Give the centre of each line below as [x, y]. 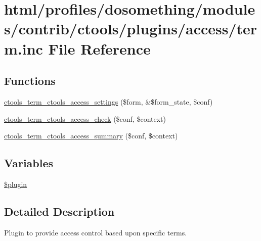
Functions [30, 81]
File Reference [99, 48]
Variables [29, 163]
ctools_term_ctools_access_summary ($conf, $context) [91, 136]
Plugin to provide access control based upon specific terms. [96, 232]
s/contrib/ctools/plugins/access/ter [131, 29]
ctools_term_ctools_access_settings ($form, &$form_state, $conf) [108, 101]
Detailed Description [59, 211]
